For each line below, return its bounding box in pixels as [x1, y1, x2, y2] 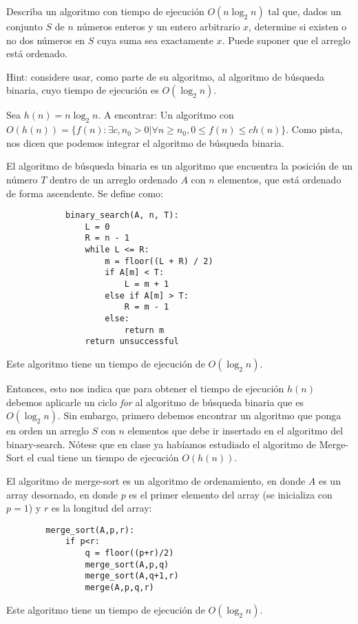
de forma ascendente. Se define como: [6, 185, 163, 200]
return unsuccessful [85, 336, 179, 347]
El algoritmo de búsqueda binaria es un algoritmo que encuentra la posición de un [6, 159, 353, 173]
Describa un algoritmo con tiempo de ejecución [6, 4, 204, 18]
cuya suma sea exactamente [97, 32, 213, 47]
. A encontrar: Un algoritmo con [98, 108, 234, 122]
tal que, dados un [268, 4, 341, 18]
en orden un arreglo [6, 423, 89, 438]
